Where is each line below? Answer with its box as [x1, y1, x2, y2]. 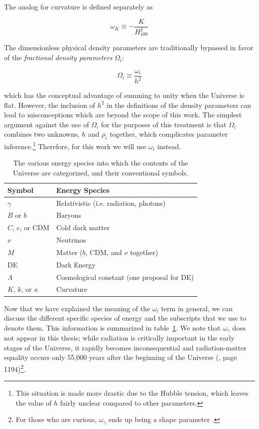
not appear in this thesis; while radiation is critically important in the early [4, 333, 235, 343]
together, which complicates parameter [110, 129, 228, 139]
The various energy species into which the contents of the [13, 158, 188, 168]
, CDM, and [85, 247, 122, 257]
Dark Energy [56, 259, 96, 269]
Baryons [56, 210, 81, 220]
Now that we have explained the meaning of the [4, 303, 150, 313]
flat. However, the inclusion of [4, 99, 95, 110]
